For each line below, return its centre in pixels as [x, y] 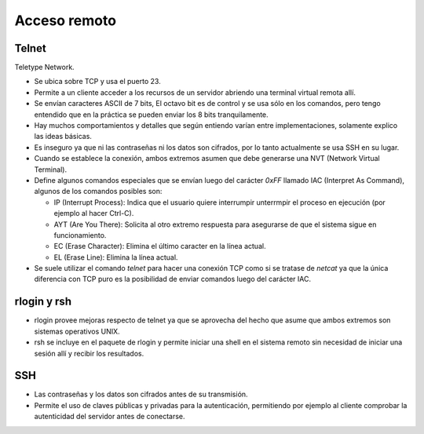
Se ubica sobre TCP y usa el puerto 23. [97, 82]
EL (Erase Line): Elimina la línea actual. [116, 257]
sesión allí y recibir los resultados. [89, 353]
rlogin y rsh [43, 302]
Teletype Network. [44, 67]
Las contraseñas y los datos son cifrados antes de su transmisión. [141, 394]
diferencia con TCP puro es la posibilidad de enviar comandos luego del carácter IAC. [173, 279]
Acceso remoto [66, 20]
